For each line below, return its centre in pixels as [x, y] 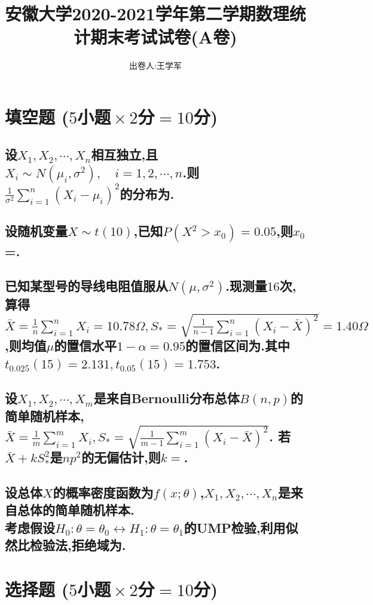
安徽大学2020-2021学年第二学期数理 [147, 13]
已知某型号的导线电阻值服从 [86, 286]
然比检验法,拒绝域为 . [65, 545]
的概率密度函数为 [103, 492]
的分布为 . [147, 193]
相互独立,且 [125, 154]
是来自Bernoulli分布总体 [166, 398]
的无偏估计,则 [121, 457]
